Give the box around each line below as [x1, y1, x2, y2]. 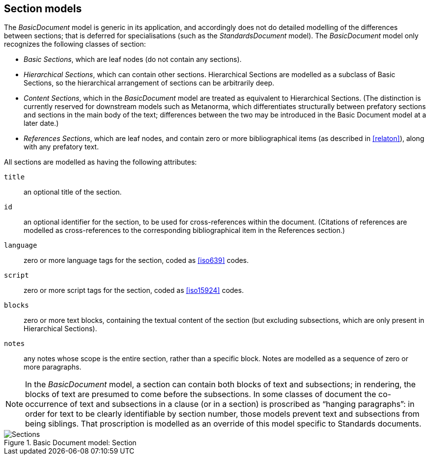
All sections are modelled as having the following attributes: [4, 158, 197, 167]
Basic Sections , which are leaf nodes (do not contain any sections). [24, 55, 242, 64]
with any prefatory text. [24, 143, 99, 151]
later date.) [24, 119, 59, 128]
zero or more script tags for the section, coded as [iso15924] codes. [24, 286, 244, 295]
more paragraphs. [24, 363, 82, 372]
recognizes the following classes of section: [4, 40, 146, 49]
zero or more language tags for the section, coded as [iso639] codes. [24, 256, 249, 265]
